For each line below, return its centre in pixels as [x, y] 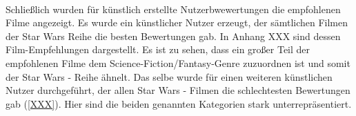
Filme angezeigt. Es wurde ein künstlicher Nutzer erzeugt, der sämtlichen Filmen [177, 22]
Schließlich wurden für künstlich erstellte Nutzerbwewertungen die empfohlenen [173, 9]
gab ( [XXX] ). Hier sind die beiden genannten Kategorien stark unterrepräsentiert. [179, 103]
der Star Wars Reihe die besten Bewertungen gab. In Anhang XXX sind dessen [173, 36]
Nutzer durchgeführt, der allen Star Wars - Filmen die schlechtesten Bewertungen [178, 90]
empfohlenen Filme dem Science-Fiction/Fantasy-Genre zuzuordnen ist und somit [178, 62]
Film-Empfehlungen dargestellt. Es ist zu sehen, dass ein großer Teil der [158, 49]
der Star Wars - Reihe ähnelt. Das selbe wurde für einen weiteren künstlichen [169, 76]
